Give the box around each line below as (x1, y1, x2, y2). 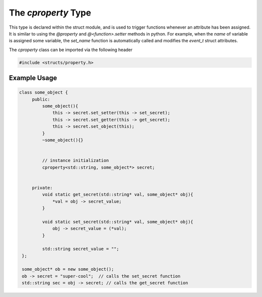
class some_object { (19, 90, 68, 95)
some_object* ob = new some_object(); (22, 266, 114, 272)
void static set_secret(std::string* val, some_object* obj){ (42, 219, 194, 225)
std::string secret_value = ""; (42, 246, 119, 252)
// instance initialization (42, 158, 109, 163)
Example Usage (9, 74, 57, 82)
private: (32, 185, 53, 191)
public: (32, 96, 50, 102)
